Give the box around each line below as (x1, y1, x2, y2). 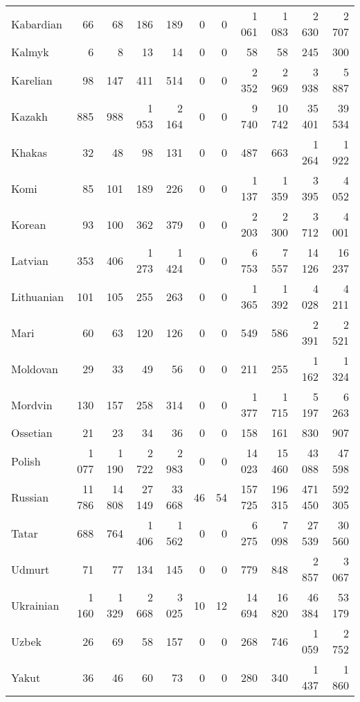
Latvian (11, 252, 49, 268)
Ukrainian (11, 597, 60, 613)
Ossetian (11, 425, 53, 440)
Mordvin (11, 396, 53, 413)
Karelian (11, 71, 53, 88)
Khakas (11, 144, 48, 160)
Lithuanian (11, 288, 64, 305)
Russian (11, 488, 49, 505)
